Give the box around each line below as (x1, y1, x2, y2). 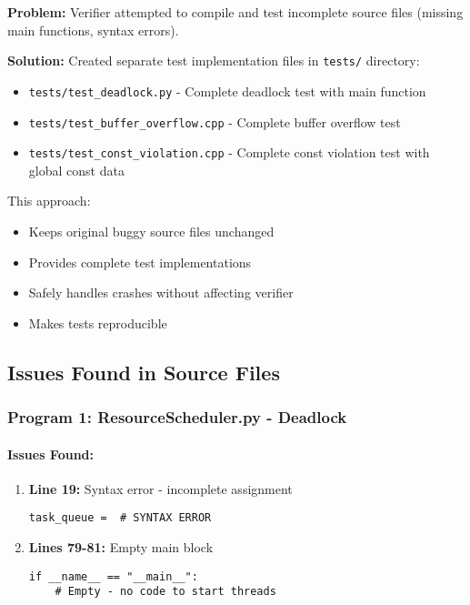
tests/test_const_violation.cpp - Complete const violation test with (28, 143, 430, 162)
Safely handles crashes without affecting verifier (28, 283, 294, 302)
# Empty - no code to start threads (55, 585, 276, 599)
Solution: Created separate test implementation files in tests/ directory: (7, 51, 420, 70)
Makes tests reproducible (28, 313, 167, 332)
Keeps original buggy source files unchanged (28, 222, 275, 240)
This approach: (7, 191, 91, 210)
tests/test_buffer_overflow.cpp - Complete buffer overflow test (28, 112, 401, 131)
